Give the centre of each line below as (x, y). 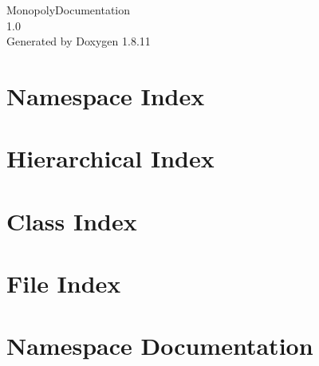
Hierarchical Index (110, 158)
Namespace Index (106, 95)
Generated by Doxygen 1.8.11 (79, 41)
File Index (64, 283)
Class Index (72, 220)
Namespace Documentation (160, 346)
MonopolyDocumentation (69, 10)
